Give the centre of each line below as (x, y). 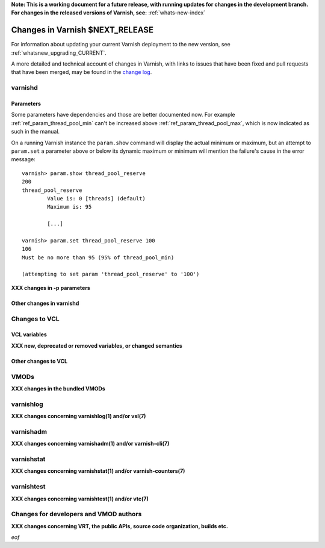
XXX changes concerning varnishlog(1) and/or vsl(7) (79, 416)
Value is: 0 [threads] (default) (96, 198)
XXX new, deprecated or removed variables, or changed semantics (97, 345)
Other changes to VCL (39, 361)
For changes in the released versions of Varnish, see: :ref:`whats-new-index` (108, 13)
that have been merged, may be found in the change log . (82, 72)
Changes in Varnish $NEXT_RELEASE (82, 30)
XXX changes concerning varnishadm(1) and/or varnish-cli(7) (90, 444)
